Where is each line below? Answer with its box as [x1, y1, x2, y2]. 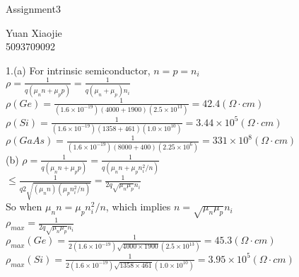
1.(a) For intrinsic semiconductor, [6, 62, 151, 77]
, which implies [105, 199, 171, 214]
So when [6, 199, 42, 214]
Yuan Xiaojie [6, 25, 62, 40]
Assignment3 [6, 1, 61, 16]
